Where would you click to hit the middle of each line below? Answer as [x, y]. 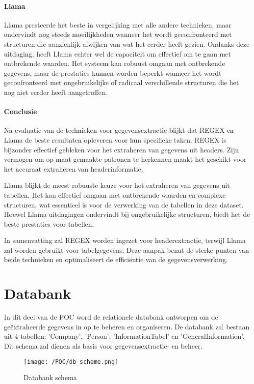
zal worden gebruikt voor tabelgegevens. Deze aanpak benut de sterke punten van [127, 250]
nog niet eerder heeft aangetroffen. [56, 92]
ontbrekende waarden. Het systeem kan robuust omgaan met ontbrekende [114, 63]
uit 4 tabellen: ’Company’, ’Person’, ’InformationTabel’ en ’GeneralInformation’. [124, 336]
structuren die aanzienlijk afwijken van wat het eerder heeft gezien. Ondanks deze [127, 44]
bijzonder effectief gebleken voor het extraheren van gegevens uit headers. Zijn [122, 149]
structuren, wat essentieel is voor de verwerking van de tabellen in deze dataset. [124, 204]
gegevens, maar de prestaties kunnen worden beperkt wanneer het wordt [113, 73]
